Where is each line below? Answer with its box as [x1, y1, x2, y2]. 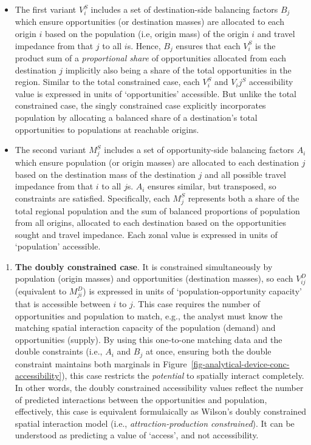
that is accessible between [15, 297, 111, 310]
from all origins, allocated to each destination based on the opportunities [15, 216, 286, 229]
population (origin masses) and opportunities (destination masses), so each [15, 272, 293, 285]
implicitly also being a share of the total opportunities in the [65, 63, 292, 76]
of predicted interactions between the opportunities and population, [15, 393, 267, 406]
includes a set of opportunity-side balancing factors [104, 143, 294, 156]
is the [255, 39, 276, 52]
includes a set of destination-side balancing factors [91, 3, 278, 15]
